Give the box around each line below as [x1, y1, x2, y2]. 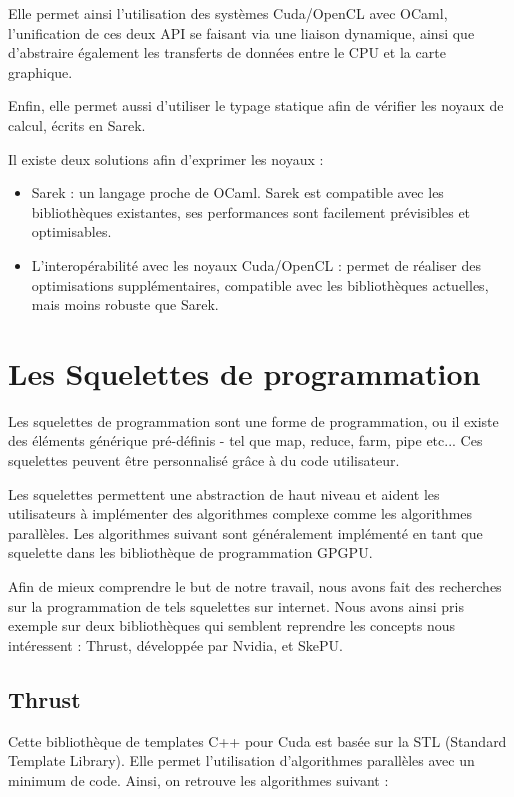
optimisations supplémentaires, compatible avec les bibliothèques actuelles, [31, 274, 489, 295]
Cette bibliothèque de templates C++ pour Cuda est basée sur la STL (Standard [8, 730, 507, 751]
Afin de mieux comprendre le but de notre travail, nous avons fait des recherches [8, 576, 502, 596]
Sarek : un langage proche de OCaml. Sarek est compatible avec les [31, 182, 444, 203]
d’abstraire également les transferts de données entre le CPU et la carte [8, 42, 446, 63]
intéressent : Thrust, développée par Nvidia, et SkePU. [8, 634, 343, 655]
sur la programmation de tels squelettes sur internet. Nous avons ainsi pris [8, 595, 464, 616]
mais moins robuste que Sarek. [31, 294, 219, 315]
